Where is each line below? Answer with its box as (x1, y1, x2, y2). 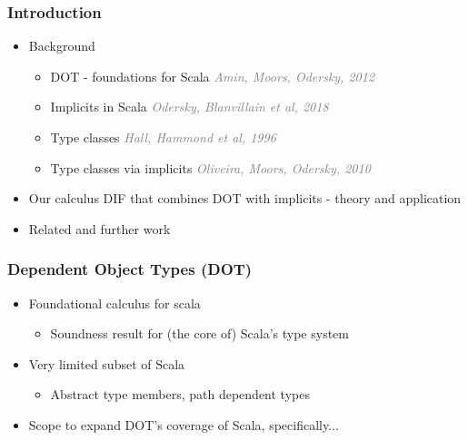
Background (28, 36, 95, 55)
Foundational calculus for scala (28, 293, 201, 312)
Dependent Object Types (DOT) (7, 258, 253, 280)
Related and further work (28, 219, 171, 238)
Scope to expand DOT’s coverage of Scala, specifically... (28, 415, 339, 434)
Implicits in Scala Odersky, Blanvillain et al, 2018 (50, 97, 329, 116)
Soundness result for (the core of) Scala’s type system (50, 324, 349, 343)
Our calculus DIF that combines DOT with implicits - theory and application (28, 189, 462, 208)
